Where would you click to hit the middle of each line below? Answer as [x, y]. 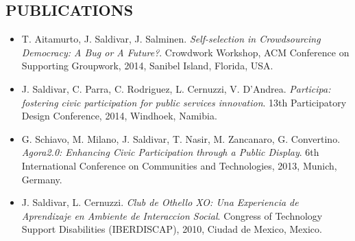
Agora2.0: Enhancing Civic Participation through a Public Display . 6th [170, 152]
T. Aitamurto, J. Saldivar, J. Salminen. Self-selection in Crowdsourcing [171, 39]
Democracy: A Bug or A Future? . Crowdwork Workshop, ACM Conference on [185, 52]
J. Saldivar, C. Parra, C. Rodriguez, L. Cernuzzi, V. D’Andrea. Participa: [176, 88]
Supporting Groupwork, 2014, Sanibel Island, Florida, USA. [147, 66]
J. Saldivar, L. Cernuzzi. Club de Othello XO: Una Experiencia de [160, 202]
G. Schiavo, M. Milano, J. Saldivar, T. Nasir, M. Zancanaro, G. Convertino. [181, 138]
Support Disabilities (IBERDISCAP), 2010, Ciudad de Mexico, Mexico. [172, 229]
